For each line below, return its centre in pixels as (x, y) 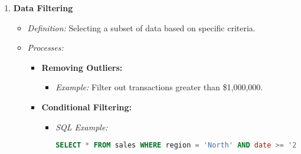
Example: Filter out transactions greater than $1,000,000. (159, 87)
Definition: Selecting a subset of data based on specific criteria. (141, 27)
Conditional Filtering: (87, 107)
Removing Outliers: (82, 67)
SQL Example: (82, 127)
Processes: (45, 47)
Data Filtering (43, 8)
